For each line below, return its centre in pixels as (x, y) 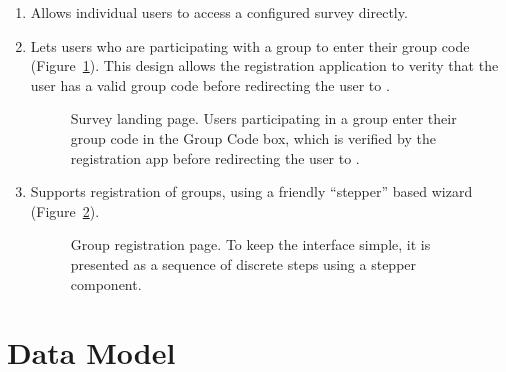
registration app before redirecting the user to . (215, 157)
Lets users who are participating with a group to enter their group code (250, 45)
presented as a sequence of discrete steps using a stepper (243, 263)
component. (106, 283)
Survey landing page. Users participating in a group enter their (263, 118)
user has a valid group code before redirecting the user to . (210, 84)
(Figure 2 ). (65, 210)
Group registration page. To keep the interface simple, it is (250, 244)
